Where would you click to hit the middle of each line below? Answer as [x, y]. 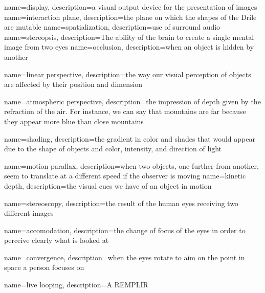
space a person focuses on [44, 267]
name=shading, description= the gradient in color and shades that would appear [130, 138]
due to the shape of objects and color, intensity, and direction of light [113, 149]
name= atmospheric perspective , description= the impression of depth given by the [132, 101]
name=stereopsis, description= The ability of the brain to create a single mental [129, 37]
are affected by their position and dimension [73, 84]
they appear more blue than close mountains [74, 121]
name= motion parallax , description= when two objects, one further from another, [131, 165]
